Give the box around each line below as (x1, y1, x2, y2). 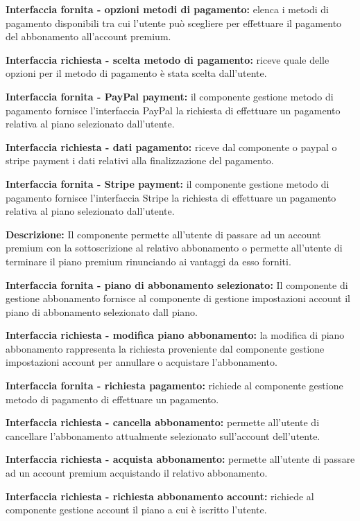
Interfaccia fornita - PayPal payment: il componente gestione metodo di (6, 89, 334, 103)
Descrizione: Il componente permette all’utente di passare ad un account (6, 227, 321, 241)
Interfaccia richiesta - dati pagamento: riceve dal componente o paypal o (6, 139, 337, 154)
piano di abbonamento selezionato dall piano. (6, 304, 198, 319)
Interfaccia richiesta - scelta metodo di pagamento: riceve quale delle (6, 52, 329, 67)
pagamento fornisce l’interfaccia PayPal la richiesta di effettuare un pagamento (6, 103, 341, 117)
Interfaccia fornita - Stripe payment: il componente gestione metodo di (6, 176, 329, 191)
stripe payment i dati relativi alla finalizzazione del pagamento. (6, 153, 274, 168)
